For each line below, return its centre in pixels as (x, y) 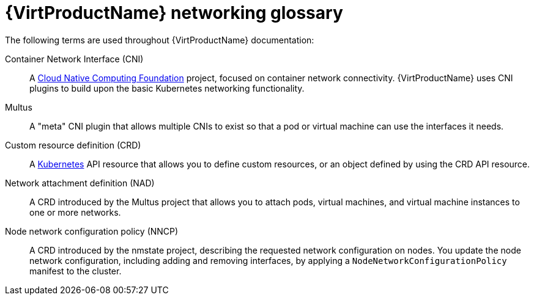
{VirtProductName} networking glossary (174, 13)
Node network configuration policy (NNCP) (92, 231)
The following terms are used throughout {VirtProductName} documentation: (160, 40)
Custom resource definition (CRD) (73, 145)
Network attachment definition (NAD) (80, 183)
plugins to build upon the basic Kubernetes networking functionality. (167, 88)
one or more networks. (75, 212)
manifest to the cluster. (76, 271)
